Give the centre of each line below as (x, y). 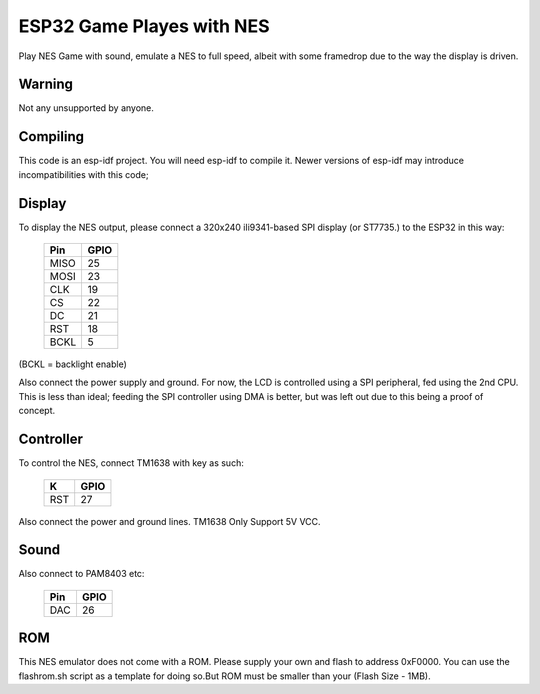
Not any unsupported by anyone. (86, 108)
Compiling (51, 136)
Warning (46, 84)
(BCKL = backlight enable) (72, 364)
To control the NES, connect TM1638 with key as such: (131, 463)
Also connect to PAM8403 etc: (81, 574)
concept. (37, 411)
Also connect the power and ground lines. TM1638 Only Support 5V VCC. (169, 521)
